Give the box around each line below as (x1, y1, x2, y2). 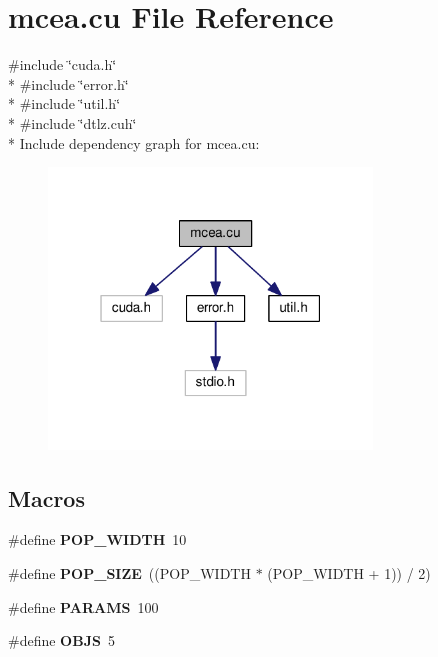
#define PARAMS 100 (8, 596, 159, 617)
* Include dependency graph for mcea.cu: (8, 132, 260, 153)
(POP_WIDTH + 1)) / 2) (267, 562, 431, 583)
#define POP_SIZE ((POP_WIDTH (8, 562, 251, 583)
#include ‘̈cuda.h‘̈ (8, 54, 117, 75)
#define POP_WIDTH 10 (8, 529, 187, 550)
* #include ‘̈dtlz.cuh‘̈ (8, 112, 137, 133)
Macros (8, 482, 85, 513)
